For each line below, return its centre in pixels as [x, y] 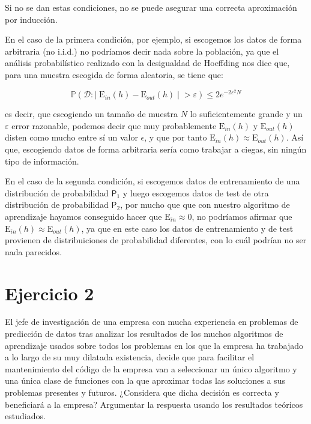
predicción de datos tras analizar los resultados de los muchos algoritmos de [144, 334]
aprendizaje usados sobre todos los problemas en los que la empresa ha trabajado [154, 345]
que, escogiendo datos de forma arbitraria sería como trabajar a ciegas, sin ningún [156, 149]
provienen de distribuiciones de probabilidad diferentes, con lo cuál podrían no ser [156, 240]
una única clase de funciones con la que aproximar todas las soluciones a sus [145, 380]
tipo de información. [42, 161]
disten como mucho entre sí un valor [71, 137]
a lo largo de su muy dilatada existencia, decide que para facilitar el [130, 357]
